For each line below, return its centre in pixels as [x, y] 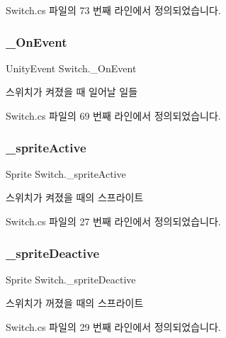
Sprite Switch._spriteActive [66, 173]
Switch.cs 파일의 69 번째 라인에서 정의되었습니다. [113, 116]
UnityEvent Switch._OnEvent [71, 68]
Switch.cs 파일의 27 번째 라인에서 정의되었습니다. [113, 221]
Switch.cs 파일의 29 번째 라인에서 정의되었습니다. [113, 327]
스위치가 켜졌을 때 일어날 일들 [72, 92]
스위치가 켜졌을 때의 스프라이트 [75, 197]
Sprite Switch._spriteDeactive [71, 279]
